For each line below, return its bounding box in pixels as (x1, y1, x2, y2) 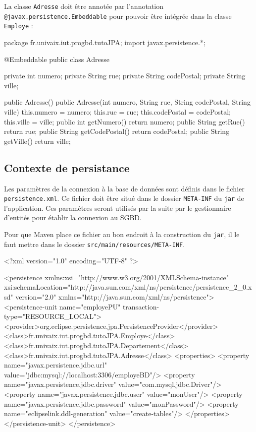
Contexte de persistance (4, 160, 130, 175)
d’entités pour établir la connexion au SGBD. (4, 212, 142, 223)
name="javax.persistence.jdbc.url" (4, 360, 107, 370)
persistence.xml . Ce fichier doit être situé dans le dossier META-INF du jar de (4, 193, 244, 203)
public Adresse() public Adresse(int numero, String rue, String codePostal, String (4, 97, 251, 107)
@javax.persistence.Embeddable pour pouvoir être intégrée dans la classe (4, 10, 232, 21)
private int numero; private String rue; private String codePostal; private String (4, 70, 246, 81)
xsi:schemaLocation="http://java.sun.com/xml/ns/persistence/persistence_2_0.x (4, 282, 252, 292)
